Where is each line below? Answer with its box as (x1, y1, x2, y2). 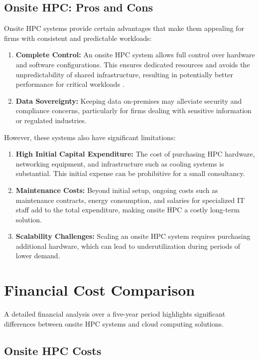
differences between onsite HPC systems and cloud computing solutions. (4, 318, 224, 329)
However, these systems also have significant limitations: (4, 132, 176, 142)
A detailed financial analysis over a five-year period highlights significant (4, 309, 226, 319)
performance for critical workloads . (15, 79, 125, 89)
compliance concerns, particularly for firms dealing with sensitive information (15, 105, 252, 116)
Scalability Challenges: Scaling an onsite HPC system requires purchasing (15, 231, 251, 241)
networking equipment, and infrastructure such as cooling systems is (15, 158, 224, 169)
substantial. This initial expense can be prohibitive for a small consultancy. (15, 168, 245, 179)
